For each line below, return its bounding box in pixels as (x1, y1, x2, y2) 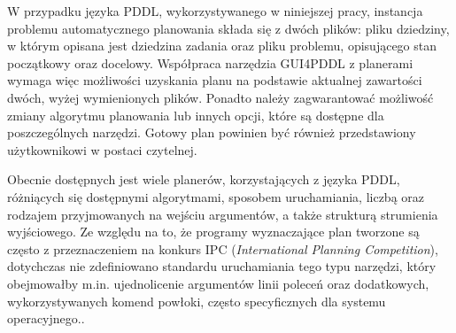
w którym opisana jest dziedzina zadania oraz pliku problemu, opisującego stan (7, 36, 437, 55)
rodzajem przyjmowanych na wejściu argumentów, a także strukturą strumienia (7, 205, 438, 223)
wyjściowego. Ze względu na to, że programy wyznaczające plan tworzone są (7, 222, 420, 241)
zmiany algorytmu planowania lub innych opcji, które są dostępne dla (7, 105, 384, 124)
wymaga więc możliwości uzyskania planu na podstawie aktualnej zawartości (7, 71, 422, 89)
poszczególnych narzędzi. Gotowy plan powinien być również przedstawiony (7, 123, 416, 142)
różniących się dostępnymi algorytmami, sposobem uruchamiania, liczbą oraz (7, 187, 425, 205)
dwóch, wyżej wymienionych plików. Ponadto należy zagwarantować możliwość (7, 88, 434, 106)
